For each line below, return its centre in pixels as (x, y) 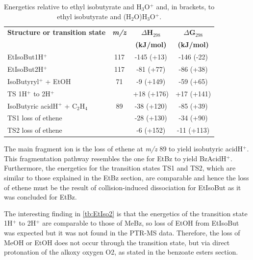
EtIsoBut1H (25, 57)
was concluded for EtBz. (40, 197)
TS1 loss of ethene (35, 118)
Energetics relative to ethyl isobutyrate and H (73, 6)
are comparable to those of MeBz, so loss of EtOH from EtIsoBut (141, 223)
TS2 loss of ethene (35, 130)
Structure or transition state (57, 32)
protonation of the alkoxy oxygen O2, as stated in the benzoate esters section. (121, 252)
